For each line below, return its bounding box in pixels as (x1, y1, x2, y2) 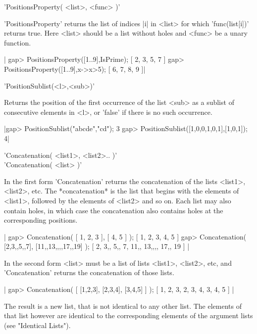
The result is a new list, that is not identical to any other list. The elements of (4, 300, 242, 311)
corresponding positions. (4, 215, 78, 225)
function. (4, 37, 31, 48)
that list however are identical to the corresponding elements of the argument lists (4, 310, 253, 321)
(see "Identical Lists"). (4, 320, 71, 330)
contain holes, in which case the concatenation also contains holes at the (4, 205, 223, 215)
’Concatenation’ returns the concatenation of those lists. (4, 267, 174, 278)
